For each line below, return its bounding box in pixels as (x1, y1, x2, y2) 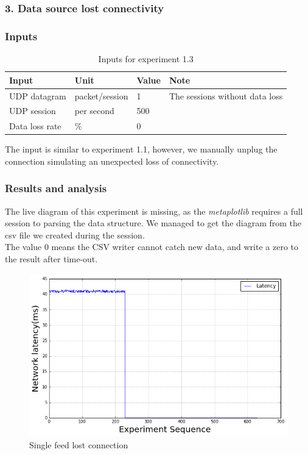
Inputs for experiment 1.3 (98, 52, 194, 65)
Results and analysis (5, 181, 107, 196)
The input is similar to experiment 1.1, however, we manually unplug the (5, 143, 278, 156)
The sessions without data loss (169, 89, 283, 102)
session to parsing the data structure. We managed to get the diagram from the (5, 217, 302, 229)
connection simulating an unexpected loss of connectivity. (5, 154, 219, 167)
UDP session (9, 104, 56, 117)
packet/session (74, 89, 128, 102)
